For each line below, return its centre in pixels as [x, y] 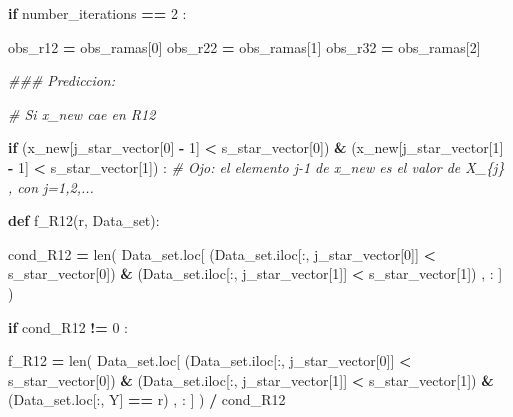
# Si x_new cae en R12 [82, 113]
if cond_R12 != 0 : [68, 326]
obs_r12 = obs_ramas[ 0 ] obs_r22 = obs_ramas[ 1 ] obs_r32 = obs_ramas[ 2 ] [244, 46]
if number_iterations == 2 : [97, 13]
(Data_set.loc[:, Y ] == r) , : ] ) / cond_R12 [147, 399]
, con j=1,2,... [51, 186]
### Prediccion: [62, 80]
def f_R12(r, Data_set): [84, 220]
